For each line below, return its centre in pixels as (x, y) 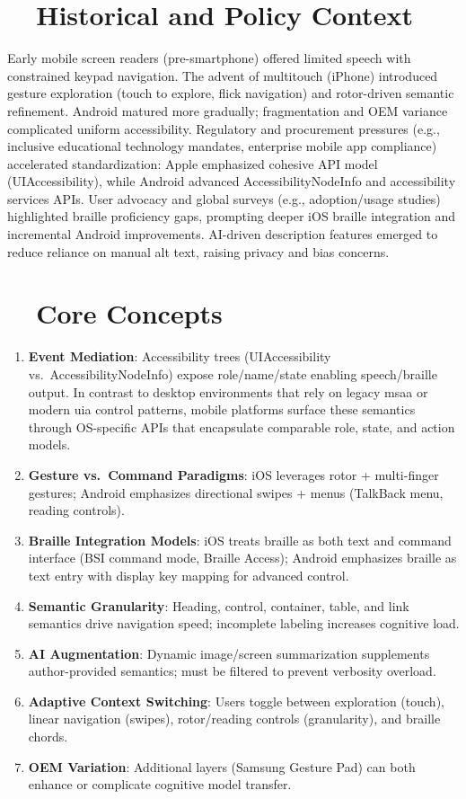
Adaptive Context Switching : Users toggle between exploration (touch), (236, 701)
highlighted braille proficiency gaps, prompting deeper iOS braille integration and (231, 216)
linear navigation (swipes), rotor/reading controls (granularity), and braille (234, 719)
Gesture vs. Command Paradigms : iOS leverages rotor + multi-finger (233, 474)
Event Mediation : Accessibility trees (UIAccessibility (180, 356)
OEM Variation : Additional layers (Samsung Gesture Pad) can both (222, 766)
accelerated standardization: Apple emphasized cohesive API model (193, 163)
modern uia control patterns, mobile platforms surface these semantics (222, 409)
